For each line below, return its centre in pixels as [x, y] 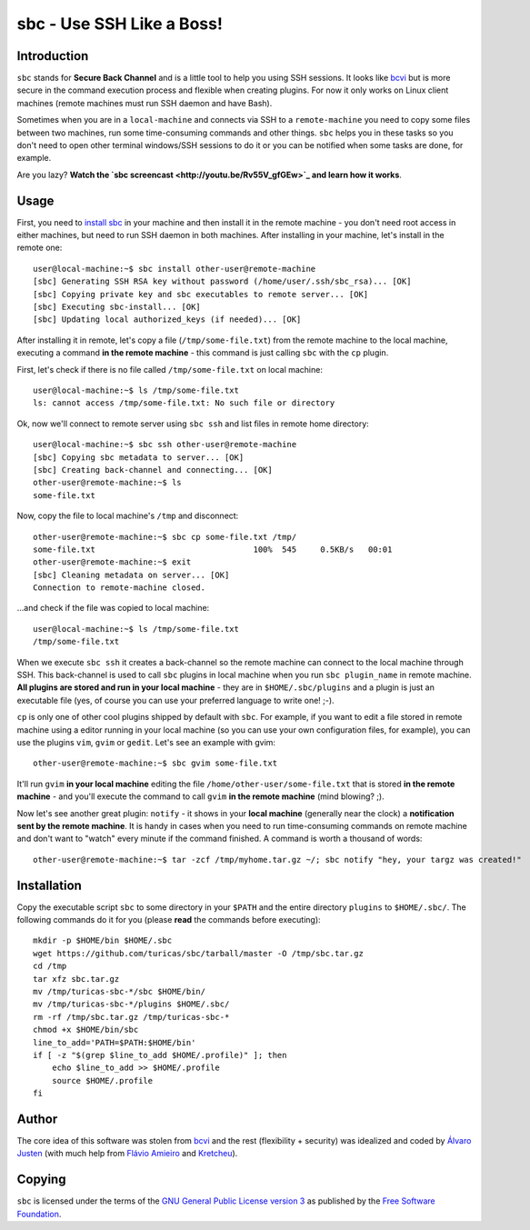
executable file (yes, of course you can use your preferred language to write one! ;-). [176, 700]
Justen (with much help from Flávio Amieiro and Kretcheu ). [127, 1154]
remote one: [40, 248]
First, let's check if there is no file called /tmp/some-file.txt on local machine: [170, 369]
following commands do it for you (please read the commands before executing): [169, 920]
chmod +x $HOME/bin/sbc [86, 1030]
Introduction [53, 56]
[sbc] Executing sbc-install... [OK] [117, 307]
